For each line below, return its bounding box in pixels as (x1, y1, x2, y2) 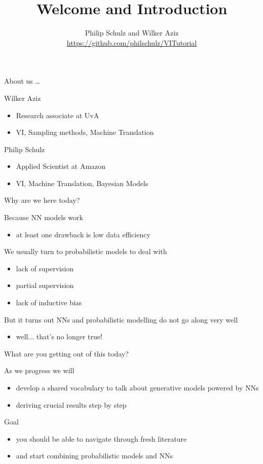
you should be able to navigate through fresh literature (16, 433, 187, 444)
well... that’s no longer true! (16, 331, 102, 342)
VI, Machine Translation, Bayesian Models (16, 177, 148, 188)
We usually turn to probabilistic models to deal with (4, 246, 167, 257)
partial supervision (16, 280, 74, 291)
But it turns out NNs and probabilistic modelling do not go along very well (4, 314, 238, 325)
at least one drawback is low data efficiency (16, 229, 151, 239)
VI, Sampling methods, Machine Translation (16, 127, 154, 137)
